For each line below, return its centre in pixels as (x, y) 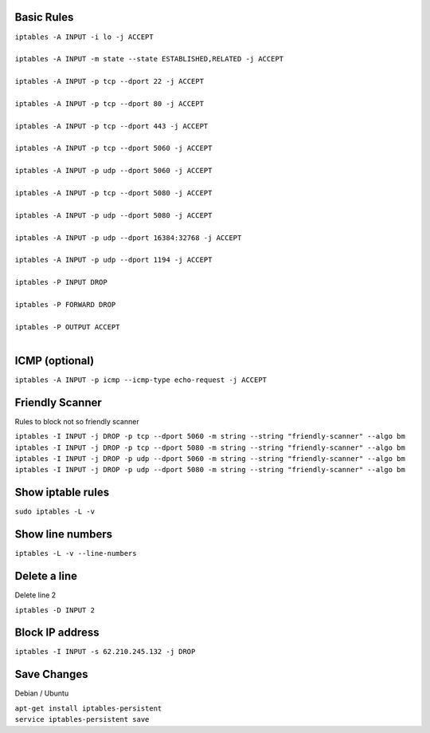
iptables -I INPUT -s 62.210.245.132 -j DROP (105, 652)
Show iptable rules (62, 493)
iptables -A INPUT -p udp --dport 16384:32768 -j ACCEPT (128, 238)
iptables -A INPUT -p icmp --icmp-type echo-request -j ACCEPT (141, 380)
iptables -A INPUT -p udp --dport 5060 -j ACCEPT (113, 171)
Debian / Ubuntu (42, 693)
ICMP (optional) (55, 360)
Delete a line (46, 576)
